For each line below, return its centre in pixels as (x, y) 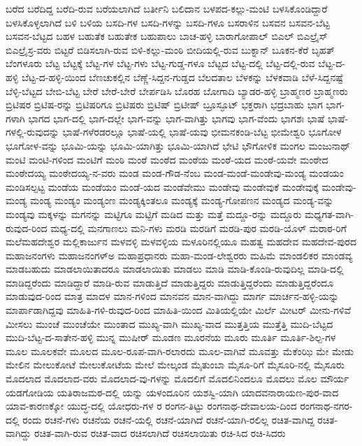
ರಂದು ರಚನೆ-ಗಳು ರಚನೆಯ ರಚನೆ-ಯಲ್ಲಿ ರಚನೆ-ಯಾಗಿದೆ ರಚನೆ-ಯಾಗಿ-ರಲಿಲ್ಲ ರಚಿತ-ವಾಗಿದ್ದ (168, 419)
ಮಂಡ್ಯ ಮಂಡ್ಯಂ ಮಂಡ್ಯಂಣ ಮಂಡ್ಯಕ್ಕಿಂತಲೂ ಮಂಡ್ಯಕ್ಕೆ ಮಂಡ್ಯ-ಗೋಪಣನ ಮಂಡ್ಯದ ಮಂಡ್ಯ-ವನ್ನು (182, 200)
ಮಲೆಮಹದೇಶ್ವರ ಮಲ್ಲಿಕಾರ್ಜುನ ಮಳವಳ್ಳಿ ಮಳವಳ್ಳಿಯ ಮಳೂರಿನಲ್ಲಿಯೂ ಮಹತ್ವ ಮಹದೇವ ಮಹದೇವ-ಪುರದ (181, 242)
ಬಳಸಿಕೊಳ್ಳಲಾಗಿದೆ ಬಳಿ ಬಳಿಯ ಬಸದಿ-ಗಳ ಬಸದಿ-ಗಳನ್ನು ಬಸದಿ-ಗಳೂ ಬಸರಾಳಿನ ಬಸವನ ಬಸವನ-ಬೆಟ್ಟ (168, 22)
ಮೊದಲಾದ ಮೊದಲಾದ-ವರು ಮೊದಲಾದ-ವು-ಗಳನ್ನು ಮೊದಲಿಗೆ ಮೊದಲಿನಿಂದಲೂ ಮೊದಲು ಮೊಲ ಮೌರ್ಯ (178, 379)
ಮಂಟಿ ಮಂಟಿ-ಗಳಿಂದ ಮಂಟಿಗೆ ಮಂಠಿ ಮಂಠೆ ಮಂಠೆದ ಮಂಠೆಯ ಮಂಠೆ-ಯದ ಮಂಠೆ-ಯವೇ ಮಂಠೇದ (167, 159)
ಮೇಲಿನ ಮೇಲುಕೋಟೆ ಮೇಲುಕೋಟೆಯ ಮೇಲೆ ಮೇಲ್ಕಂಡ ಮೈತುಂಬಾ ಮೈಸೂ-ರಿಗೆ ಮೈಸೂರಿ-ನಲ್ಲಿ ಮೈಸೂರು (175, 365)
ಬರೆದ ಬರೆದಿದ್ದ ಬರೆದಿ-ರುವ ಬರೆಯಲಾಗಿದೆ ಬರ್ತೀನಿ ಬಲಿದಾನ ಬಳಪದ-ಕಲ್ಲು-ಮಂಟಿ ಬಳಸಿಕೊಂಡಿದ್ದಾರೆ (167, 8)
